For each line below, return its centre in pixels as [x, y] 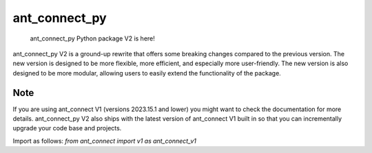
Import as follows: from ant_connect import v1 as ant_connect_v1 [104, 141]
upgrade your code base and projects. [67, 128]
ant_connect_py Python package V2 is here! [92, 38]
